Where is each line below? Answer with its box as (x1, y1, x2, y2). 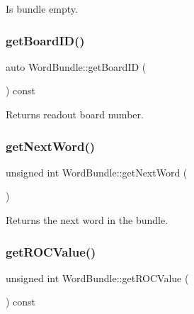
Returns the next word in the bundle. (6, 213, 169, 227)
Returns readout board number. (6, 107, 144, 121)
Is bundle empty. (6, 1, 78, 16)
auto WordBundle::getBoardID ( (6, 59, 147, 74)
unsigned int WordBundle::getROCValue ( (6, 270, 189, 285)
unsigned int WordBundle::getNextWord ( (6, 164, 188, 179)
